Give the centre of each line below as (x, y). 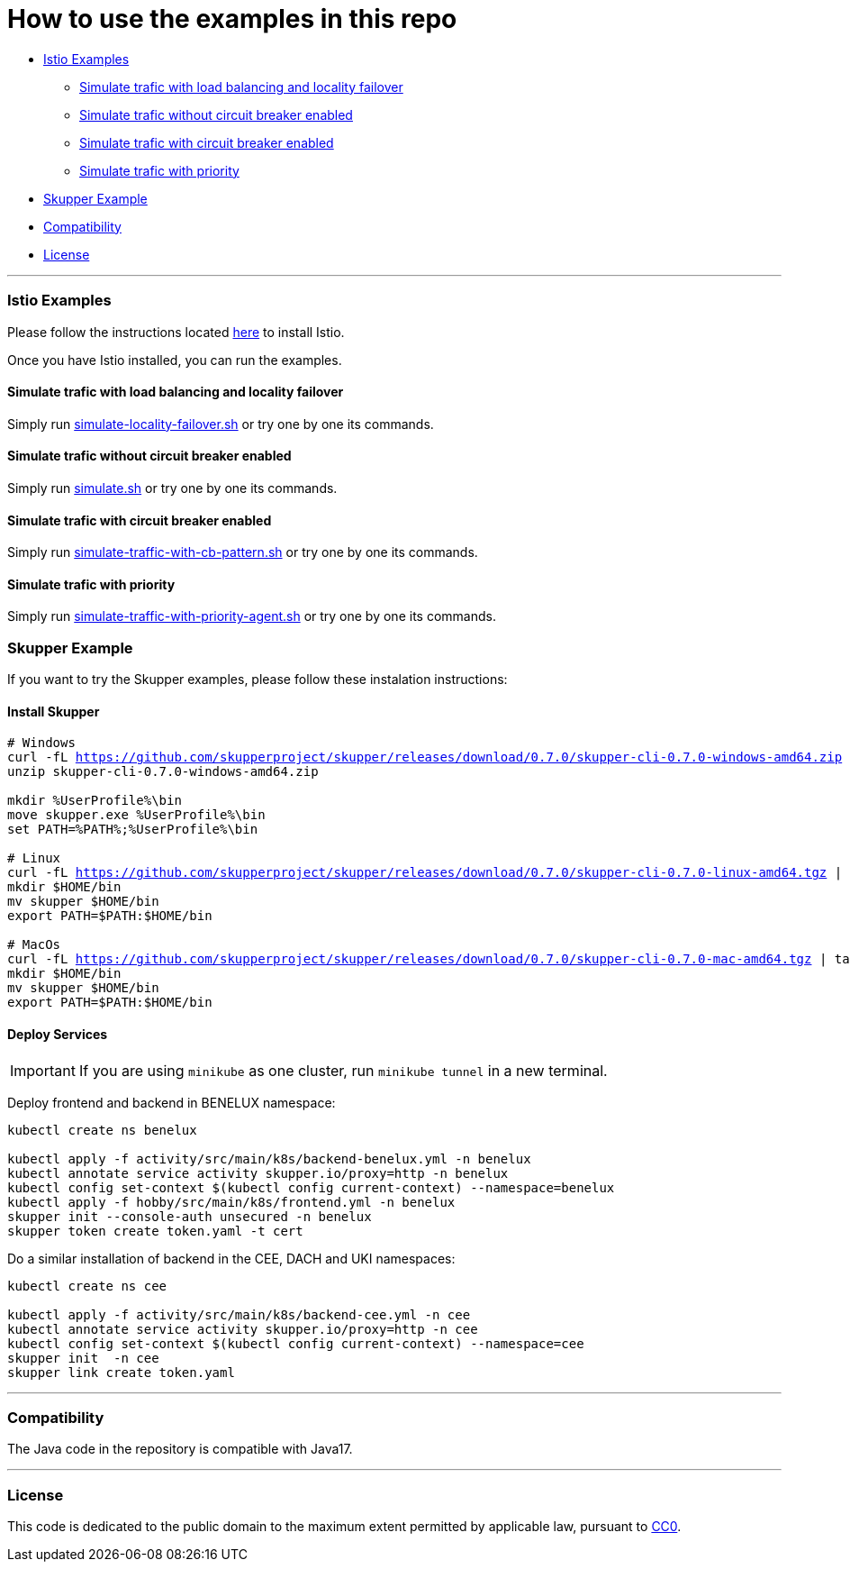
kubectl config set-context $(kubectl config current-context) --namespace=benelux (311, 1187)
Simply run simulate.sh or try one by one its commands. (172, 488)
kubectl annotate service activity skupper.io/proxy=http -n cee (243, 1329)
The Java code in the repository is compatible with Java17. (180, 1449)
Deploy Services (58, 1034)
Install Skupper (54, 711)
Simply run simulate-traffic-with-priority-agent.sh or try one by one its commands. (252, 616)
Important (43, 1070)
